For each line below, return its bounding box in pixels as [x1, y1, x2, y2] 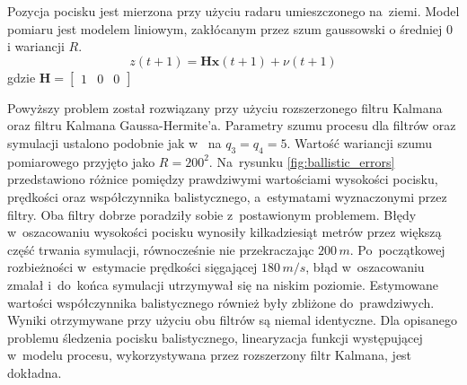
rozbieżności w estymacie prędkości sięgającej [7, 258, 258, 276]
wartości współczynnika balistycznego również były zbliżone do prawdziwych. [7, 293, 435, 311]
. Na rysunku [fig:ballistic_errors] [208, 152, 395, 171]
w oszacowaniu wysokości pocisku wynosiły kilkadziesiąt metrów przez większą [7, 223, 442, 241]
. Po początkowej [349, 240, 445, 258]
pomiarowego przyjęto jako [7, 152, 155, 171]
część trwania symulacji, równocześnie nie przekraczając [7, 240, 314, 258]
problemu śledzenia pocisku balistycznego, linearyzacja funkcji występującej [7, 328, 423, 346]
